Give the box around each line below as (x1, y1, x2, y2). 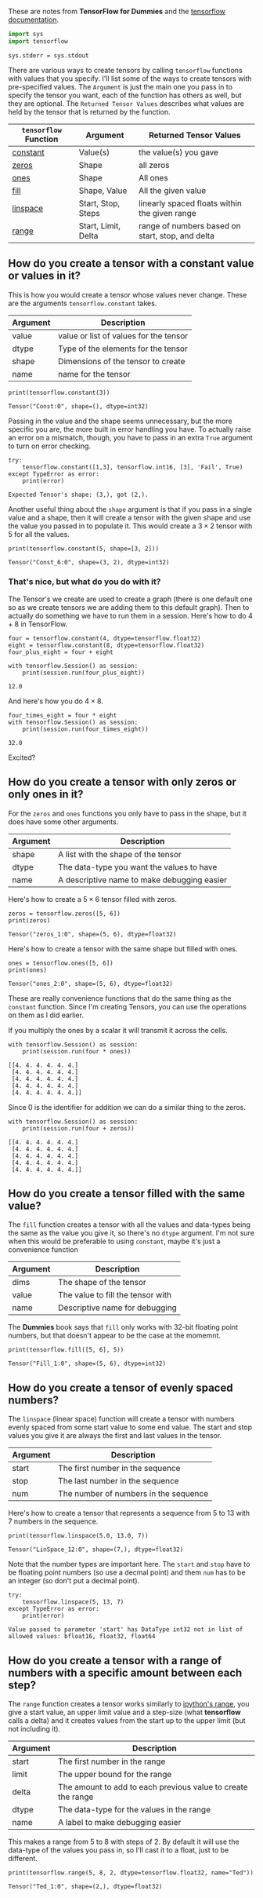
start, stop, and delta (138, 230, 215, 241)
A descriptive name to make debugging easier (58, 874, 228, 885)
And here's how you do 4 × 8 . (8, 696, 104, 706)
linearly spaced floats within (138, 198, 243, 209)
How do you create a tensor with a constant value (8, 257, 254, 270)
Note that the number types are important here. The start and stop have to (8, 1560, 250, 1569)
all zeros (138, 159, 170, 170)
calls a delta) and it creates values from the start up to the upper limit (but (8, 1716, 246, 1725)
